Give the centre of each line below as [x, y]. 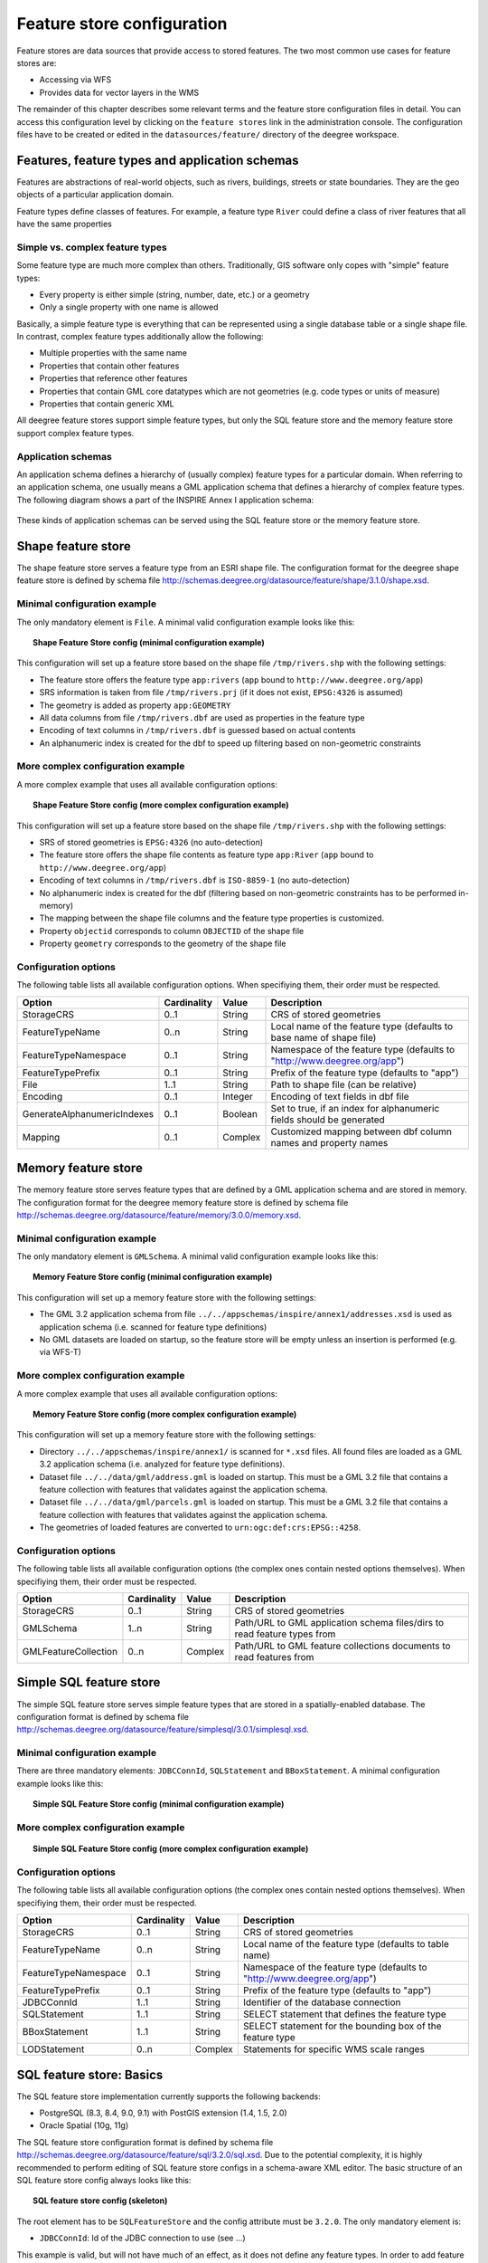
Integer [238, 1096]
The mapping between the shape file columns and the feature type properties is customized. [212, 918]
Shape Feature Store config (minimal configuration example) [149, 642]
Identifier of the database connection [322, 2002]
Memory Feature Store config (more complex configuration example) [165, 1414]
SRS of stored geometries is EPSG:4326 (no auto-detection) [151, 842]
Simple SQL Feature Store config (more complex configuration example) [171, 1849]
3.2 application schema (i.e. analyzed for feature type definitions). [162, 1464]
